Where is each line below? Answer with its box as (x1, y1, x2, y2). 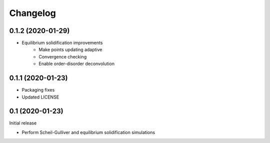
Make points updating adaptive (38, 46, 102, 52)
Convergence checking (38, 53, 87, 59)
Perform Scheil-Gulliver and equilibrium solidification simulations (21, 129, 155, 135)
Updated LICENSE (21, 94, 59, 100)
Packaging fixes (21, 87, 55, 93)
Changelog (9, 7, 56, 18)
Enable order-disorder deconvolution (38, 60, 115, 67)
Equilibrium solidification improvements (21, 40, 103, 46)
